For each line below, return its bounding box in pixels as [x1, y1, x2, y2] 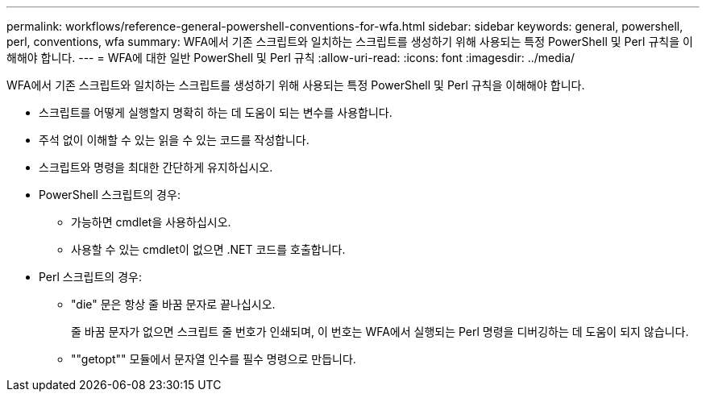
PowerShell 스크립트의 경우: [39, 188, 181, 201]
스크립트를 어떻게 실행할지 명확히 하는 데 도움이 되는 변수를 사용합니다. [39, 106, 392, 119]
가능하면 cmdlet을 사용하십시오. [71, 215, 231, 229]
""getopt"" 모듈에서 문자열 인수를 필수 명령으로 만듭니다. [71, 352, 356, 366]
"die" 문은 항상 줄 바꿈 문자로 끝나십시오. [71, 297, 276, 311]
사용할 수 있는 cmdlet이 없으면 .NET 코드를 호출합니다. [71, 243, 346, 256]
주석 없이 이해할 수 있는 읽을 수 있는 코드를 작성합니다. [39, 133, 309, 147]
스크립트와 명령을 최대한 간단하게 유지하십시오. [39, 160, 273, 174]
